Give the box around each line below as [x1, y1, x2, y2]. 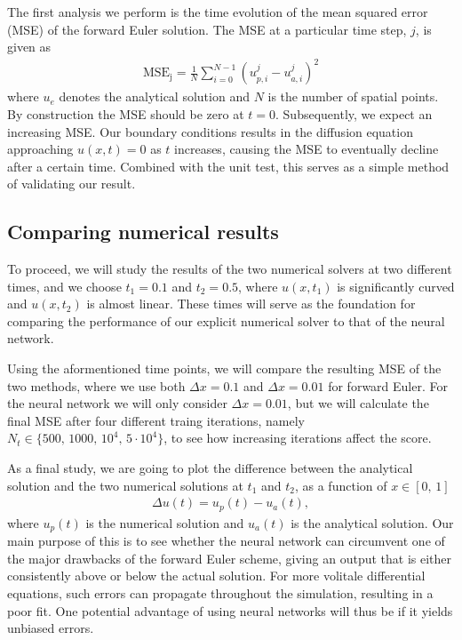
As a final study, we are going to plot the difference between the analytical [7, 459, 413, 477]
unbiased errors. [7, 619, 94, 637]
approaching [7, 140, 74, 158]
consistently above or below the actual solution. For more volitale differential [7, 566, 426, 585]
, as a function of [294, 476, 387, 494]
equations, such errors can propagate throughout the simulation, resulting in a [7, 583, 434, 602]
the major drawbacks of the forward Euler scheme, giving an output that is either [7, 548, 452, 567]
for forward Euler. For [328, 376, 448, 395]
